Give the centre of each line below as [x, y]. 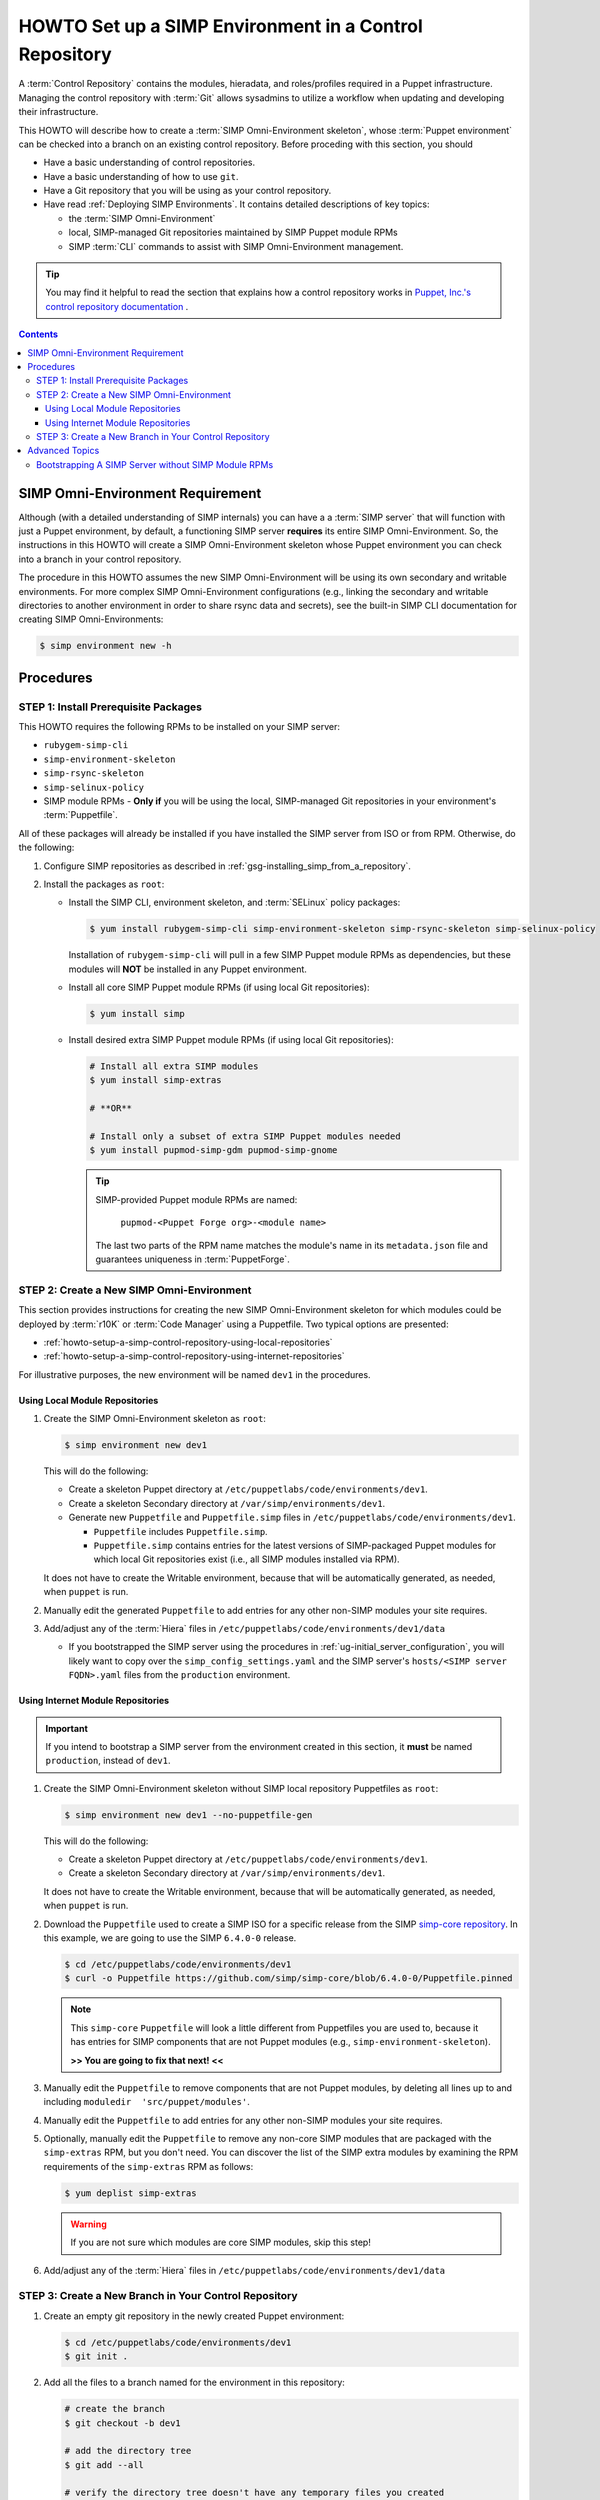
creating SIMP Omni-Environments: [91, 619]
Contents [38, 334]
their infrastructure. [58, 112]
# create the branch [114, 2409]
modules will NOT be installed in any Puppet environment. [187, 969]
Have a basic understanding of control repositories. [149, 162]
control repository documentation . [117, 306]
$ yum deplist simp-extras [130, 2193]
